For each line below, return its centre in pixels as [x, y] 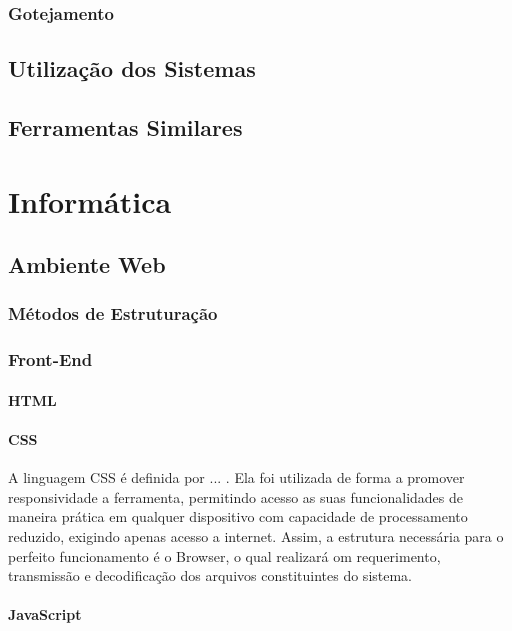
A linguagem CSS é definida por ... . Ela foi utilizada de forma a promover [236, 477]
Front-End [50, 359]
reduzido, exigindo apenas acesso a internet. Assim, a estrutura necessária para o [256, 536]
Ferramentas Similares [125, 127]
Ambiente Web [87, 264]
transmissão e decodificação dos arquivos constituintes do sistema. [210, 575]
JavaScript [45, 614]
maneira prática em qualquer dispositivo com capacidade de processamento [238, 516]
